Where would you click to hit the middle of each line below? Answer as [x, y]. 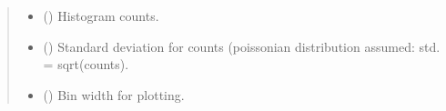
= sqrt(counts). [86, 64]
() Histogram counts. [101, 15]
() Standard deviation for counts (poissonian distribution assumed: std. [242, 46]
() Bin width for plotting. [114, 94]
